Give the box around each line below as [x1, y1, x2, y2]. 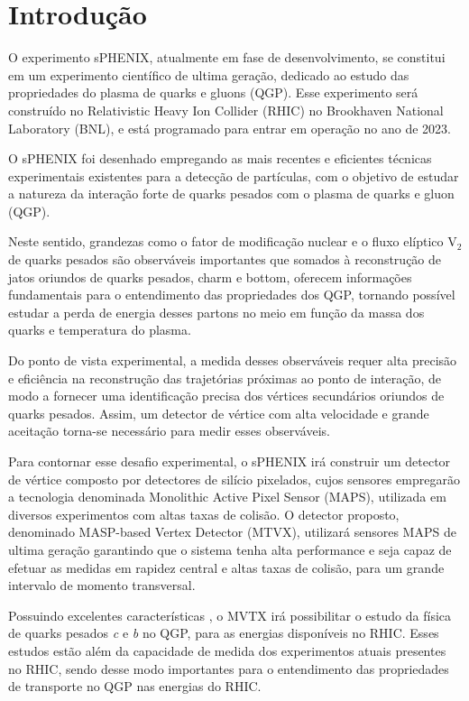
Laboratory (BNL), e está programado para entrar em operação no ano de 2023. [8, 118, 451, 137]
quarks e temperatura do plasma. [8, 320, 191, 339]
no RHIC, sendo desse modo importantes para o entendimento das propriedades [8, 659, 449, 678]
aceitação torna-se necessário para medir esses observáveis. [8, 421, 330, 440]
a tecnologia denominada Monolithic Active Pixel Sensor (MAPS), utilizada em [8, 487, 446, 506]
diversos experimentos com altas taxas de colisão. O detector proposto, [8, 504, 400, 523]
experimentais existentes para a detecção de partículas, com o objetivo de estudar [8, 166, 459, 185]
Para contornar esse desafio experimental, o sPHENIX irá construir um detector [8, 452, 451, 470]
